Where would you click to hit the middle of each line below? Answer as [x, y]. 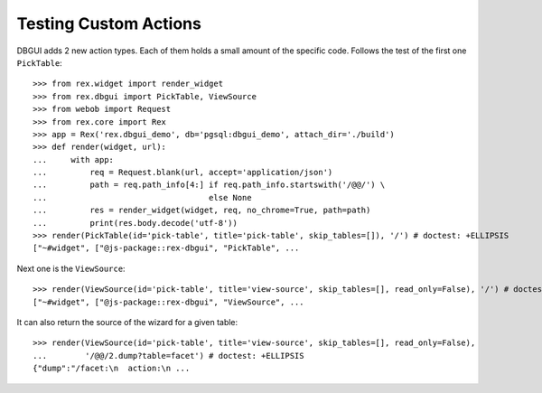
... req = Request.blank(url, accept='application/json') [183, 173]
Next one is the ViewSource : [71, 268]
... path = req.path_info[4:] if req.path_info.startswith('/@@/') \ [209, 185]
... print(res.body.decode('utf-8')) [135, 223]
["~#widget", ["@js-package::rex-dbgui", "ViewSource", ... [168, 302]
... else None [142, 197]
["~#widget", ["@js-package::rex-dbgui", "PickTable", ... [166, 248]
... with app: [74, 159]
